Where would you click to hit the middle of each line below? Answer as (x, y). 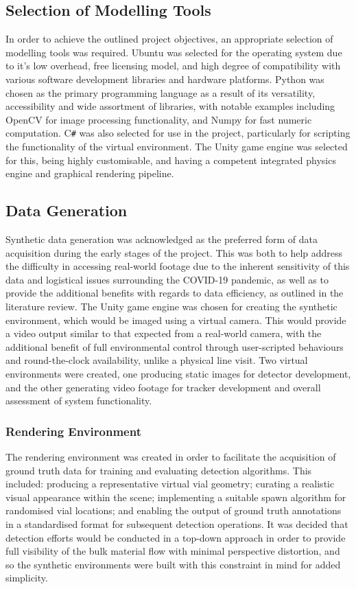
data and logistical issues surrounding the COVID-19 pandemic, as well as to (167, 279)
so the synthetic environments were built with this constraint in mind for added (173, 564)
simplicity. (27, 578)
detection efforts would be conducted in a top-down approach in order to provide (176, 537)
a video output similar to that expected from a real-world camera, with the (164, 333)
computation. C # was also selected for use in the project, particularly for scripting (178, 133)
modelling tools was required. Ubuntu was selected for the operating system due (174, 52)
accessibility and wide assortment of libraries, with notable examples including (170, 106)
